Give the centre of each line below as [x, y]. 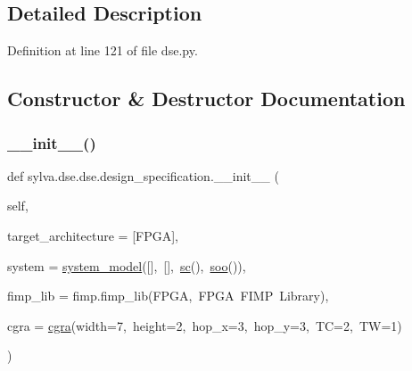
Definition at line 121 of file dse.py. [103, 50]
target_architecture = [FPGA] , [93, 235]
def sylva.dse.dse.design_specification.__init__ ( [143, 175]
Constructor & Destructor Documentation [206, 99]
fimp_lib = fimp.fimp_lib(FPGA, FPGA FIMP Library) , [168, 296]
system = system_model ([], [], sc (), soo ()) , [127, 265]
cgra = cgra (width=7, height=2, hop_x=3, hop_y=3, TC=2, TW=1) [205, 325]
